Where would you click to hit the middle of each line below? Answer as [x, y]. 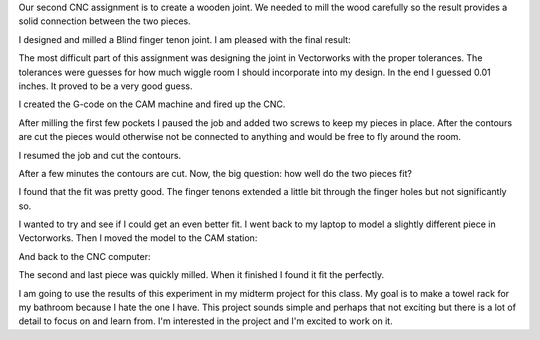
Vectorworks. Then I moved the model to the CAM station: [138, 238]
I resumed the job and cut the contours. [100, 155]
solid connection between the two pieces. [104, 21]
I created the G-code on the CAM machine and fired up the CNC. [152, 104]
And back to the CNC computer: [84, 256]
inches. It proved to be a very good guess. [105, 86]
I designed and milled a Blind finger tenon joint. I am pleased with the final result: [184, 39]
